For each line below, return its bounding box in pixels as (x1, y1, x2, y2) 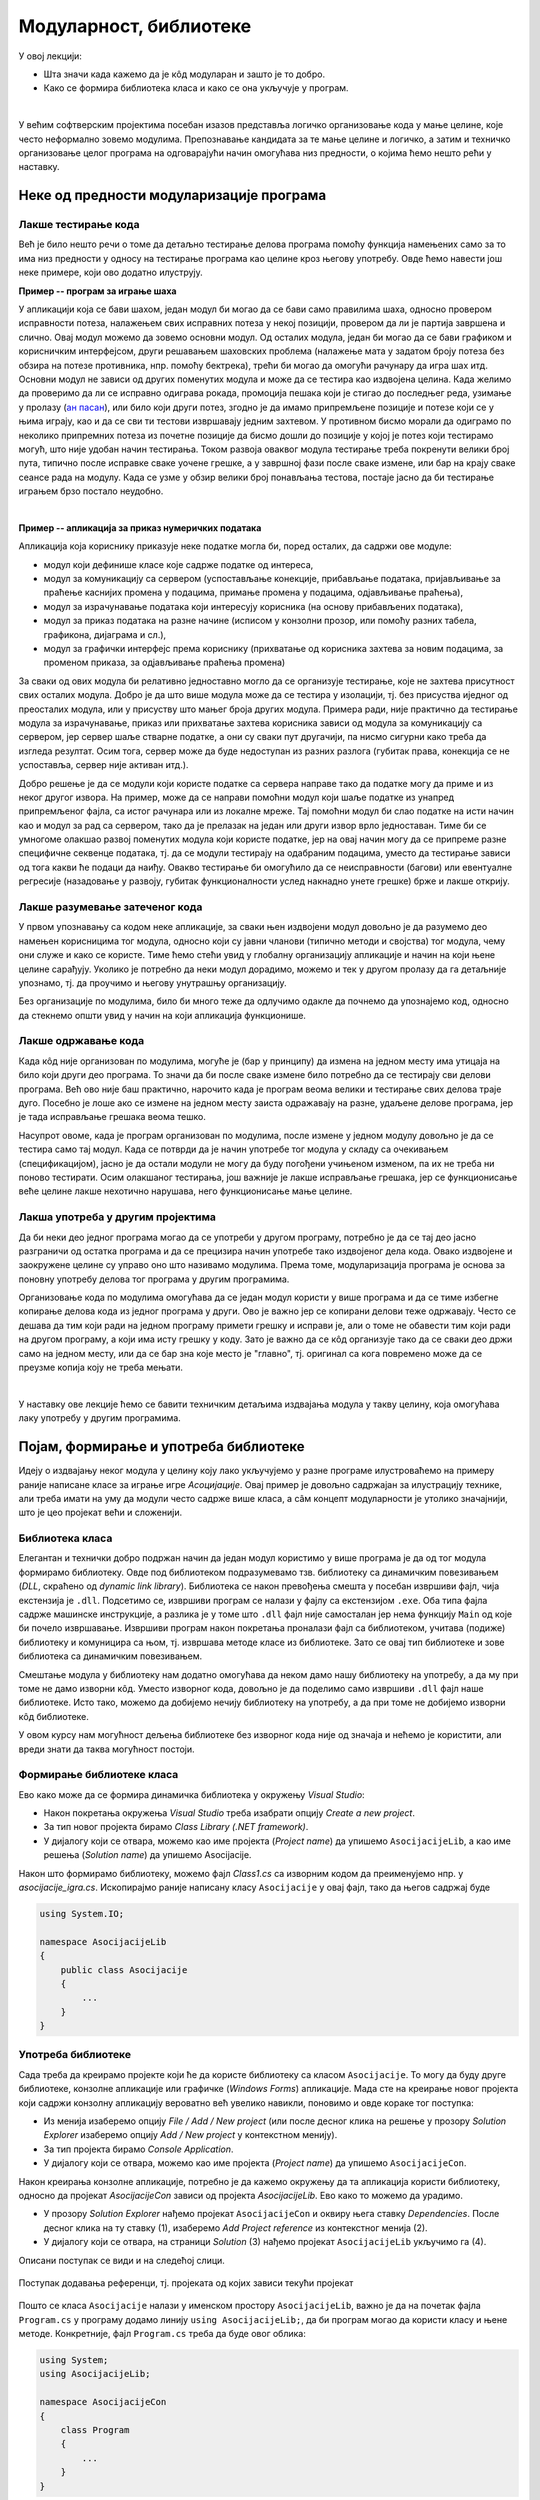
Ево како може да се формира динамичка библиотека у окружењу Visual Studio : (18, 1788, 365, 1800)
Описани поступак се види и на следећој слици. (18, 2254, 225, 2266)
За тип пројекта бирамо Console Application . (43, 2143, 234, 2155)
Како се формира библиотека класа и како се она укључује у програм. (43, 82, 349, 94)
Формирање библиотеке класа (18, 1768, 179, 1782)
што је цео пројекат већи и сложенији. (18, 1506, 183, 1519)
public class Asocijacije (60, 1964, 188, 1975)
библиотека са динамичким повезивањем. (18, 1650, 203, 1662)
